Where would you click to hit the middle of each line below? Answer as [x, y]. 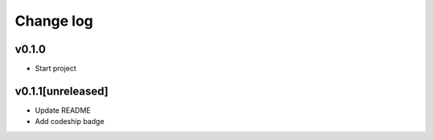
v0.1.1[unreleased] [61, 91]
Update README [63, 110]
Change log [54, 21]
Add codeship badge [70, 122]
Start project [55, 69]
